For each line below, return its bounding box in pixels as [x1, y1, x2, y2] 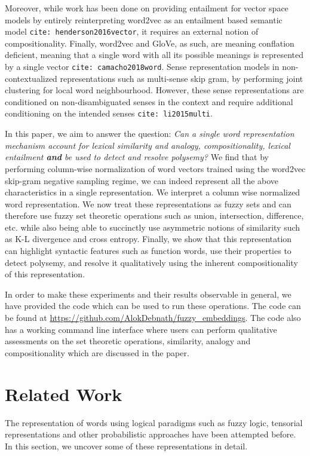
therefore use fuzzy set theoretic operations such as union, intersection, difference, [5, 209, 304, 222]
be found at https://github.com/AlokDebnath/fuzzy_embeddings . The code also [5, 311, 301, 324]
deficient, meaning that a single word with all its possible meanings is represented [5, 48, 303, 61]
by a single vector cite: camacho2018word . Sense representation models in [5, 60, 280, 73]
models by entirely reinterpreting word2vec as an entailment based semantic [5, 13, 283, 26]
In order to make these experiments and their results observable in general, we [5, 287, 291, 300]
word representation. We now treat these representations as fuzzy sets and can [5, 197, 291, 210]
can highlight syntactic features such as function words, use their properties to [5, 244, 291, 257]
